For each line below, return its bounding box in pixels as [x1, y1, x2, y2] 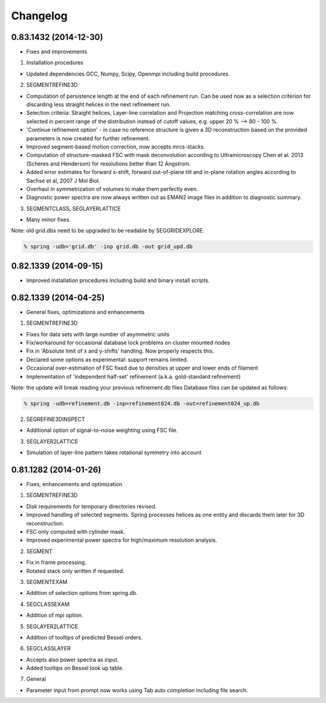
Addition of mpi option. [26, 612, 84, 619]
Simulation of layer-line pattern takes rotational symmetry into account [26, 449, 202, 456]
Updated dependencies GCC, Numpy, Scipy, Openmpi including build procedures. [26, 70, 231, 77]
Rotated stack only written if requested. [26, 567, 125, 574]
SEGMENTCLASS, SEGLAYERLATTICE [26, 205, 121, 212]
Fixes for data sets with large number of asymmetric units [26, 330, 170, 338]
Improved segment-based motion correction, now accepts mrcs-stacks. [26, 143, 205, 150]
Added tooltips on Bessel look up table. [26, 664, 124, 672]
